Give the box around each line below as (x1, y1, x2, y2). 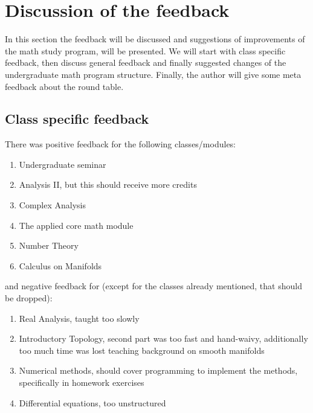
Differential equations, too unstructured (19, 396, 166, 409)
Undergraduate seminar (19, 158, 106, 170)
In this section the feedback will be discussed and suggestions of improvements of (5, 33, 305, 45)
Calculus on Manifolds (19, 259, 102, 272)
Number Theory (19, 239, 79, 252)
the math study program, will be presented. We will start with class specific (5, 44, 286, 57)
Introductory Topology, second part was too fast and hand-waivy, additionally (19, 332, 308, 345)
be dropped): (5, 292, 53, 304)
